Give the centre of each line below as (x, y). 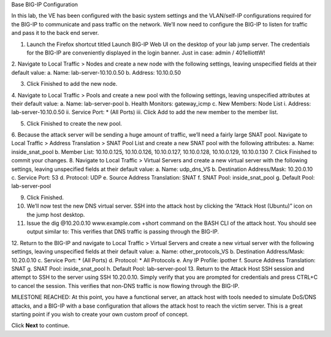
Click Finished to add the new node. (72, 84)
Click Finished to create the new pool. (74, 123)
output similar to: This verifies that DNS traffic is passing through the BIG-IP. (123, 232)
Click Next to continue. (40, 325)
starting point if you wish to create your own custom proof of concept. (100, 314)
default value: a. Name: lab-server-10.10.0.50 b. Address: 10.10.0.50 (96, 72)
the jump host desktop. (56, 214)
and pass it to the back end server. (55, 33)
